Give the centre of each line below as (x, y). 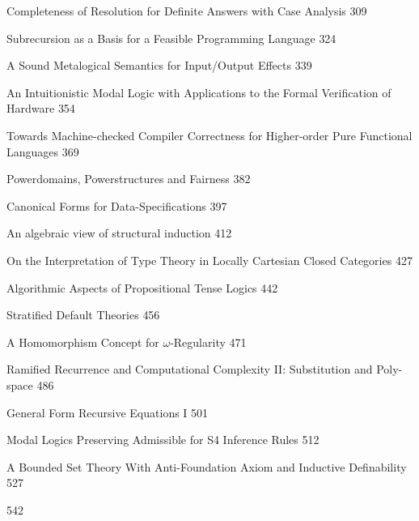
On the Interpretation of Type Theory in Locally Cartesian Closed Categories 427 (209, 260)
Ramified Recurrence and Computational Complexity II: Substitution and (190, 369)
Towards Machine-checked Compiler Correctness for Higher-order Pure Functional (209, 135)
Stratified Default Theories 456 (83, 315)
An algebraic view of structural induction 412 (119, 233)
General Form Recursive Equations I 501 (108, 412)
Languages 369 (43, 151)
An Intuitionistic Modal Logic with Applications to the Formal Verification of (199, 92)
